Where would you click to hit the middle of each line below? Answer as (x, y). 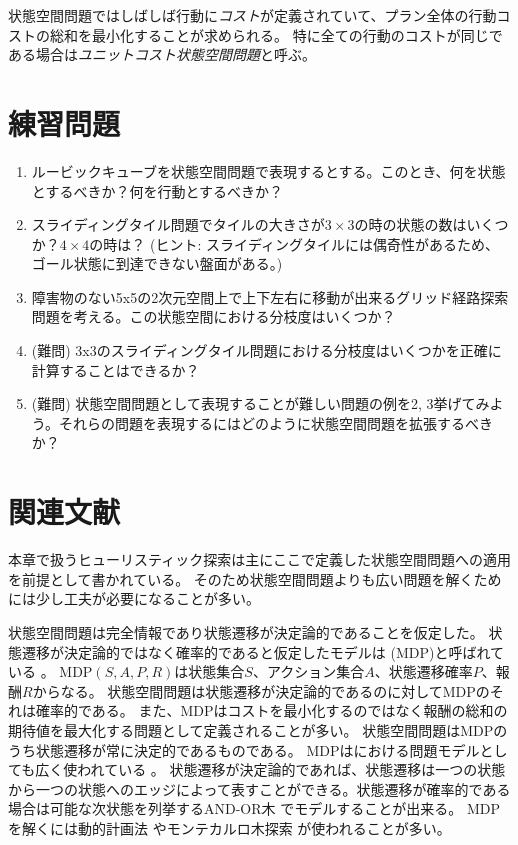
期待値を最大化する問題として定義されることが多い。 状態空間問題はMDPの (258, 729)
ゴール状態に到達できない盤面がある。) (157, 263)
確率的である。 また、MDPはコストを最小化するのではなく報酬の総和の (271, 710)
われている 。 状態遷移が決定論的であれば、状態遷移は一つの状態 (291, 769)
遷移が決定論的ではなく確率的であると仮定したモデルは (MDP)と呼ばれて (263, 651)
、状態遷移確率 (423, 671)
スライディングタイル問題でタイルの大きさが (178, 224)
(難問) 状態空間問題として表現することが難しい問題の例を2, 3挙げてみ (260, 403)
